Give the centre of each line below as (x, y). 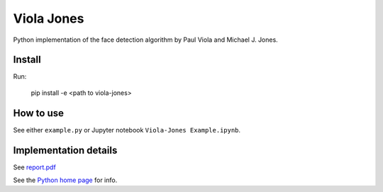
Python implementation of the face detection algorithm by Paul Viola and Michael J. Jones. (145, 40)
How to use (38, 113)
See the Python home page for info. (65, 180)
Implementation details (65, 150)
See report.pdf (34, 167)
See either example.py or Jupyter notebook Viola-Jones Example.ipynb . (127, 130)
